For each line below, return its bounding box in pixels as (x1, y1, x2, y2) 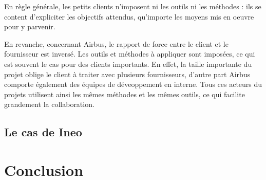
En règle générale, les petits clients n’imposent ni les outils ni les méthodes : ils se (4, 1, 261, 11)
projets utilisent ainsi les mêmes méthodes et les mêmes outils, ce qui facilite (4, 88, 245, 99)
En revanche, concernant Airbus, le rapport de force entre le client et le (4, 38, 229, 49)
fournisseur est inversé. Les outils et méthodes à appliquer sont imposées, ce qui (4, 48, 255, 59)
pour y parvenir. (4, 21, 55, 32)
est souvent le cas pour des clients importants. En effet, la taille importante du (4, 58, 252, 69)
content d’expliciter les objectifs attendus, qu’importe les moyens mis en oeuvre (4, 11, 254, 22)
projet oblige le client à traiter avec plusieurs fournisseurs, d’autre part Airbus (4, 68, 251, 79)
